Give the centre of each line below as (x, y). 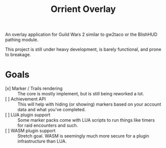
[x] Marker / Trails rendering (34, 88)
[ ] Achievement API (26, 99)
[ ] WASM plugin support (30, 131)
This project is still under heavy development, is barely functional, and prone (83, 49)
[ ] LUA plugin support (28, 115)
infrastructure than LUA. (42, 141)
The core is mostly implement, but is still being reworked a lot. (81, 94)
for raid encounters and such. (48, 126)
